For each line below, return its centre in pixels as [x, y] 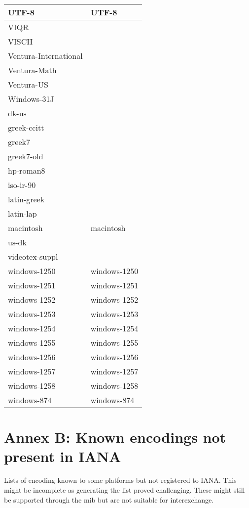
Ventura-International [45, 56]
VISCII [20, 41]
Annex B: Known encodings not [115, 437]
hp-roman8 [27, 170]
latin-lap [22, 213]
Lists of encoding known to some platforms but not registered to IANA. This [120, 480]
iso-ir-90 [22, 185]
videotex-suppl [33, 256]
